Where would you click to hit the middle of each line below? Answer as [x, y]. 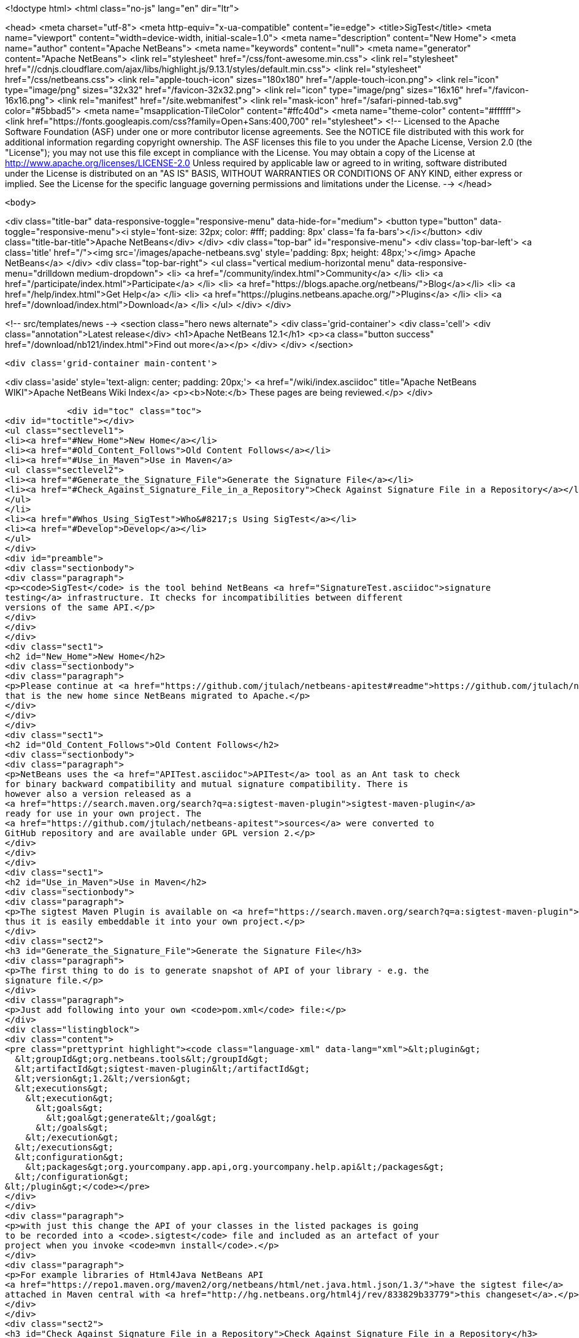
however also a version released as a [98, 794]
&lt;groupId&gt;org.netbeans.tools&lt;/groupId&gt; [142, 1059]
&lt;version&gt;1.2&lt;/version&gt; [103, 1078]
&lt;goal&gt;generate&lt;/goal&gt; [132, 1118]
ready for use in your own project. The [103, 813]
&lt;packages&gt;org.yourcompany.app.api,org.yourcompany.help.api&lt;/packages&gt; [235, 1167]
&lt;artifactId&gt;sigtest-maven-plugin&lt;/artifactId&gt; [163, 1069]
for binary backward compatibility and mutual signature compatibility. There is [207, 784]
